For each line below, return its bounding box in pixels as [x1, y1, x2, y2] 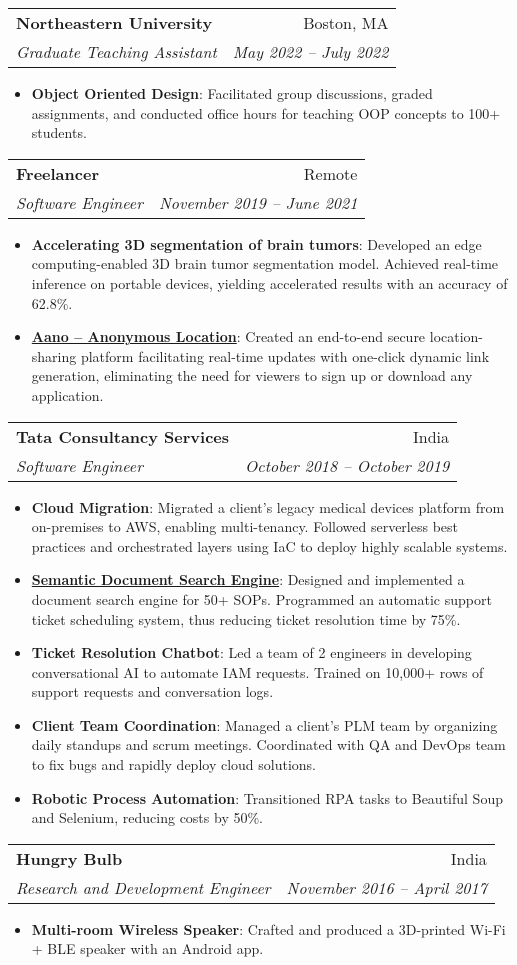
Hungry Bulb [16, 846, 123, 870]
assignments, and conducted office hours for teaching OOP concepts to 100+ [31, 102, 501, 123]
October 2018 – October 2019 [245, 453, 450, 477]
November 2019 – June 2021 [158, 190, 358, 214]
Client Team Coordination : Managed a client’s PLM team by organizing [31, 714, 498, 735]
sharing [31, 345, 77, 366]
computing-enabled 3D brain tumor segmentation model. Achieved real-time [31, 253, 499, 274]
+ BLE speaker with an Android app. [31, 938, 264, 959]
